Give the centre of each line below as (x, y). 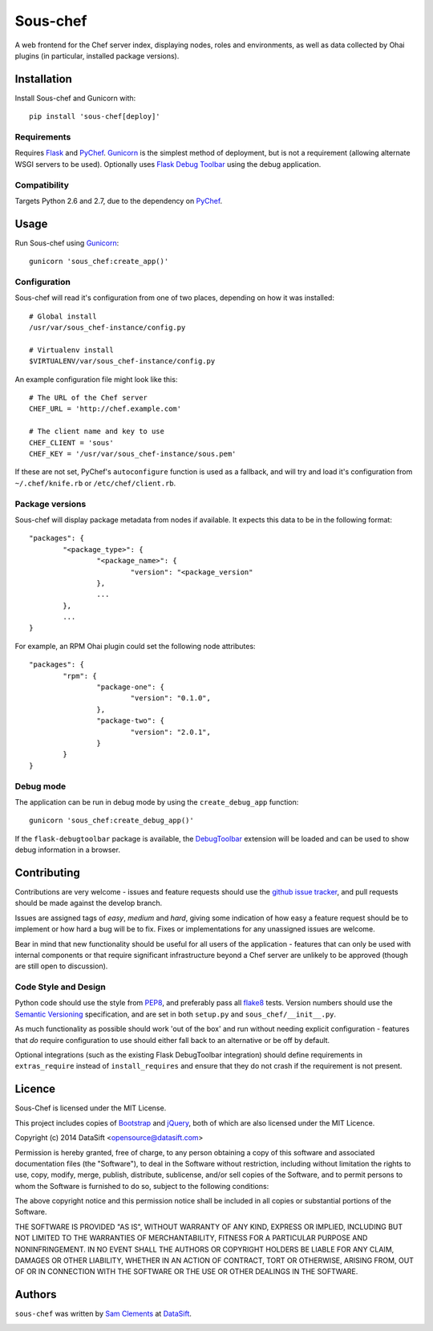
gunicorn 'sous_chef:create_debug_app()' (111, 821)
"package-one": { (130, 687)
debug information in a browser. (67, 850)
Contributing (47, 872)
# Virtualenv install (71, 350)
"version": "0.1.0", (171, 698)
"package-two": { (130, 721)
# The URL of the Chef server (89, 398)
